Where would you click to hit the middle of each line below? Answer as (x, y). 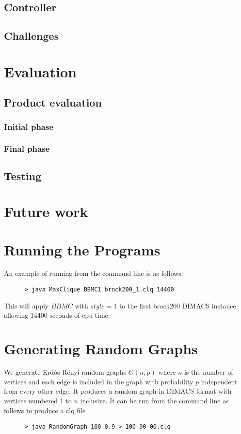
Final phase (27, 149)
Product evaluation (53, 102)
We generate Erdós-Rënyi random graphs (65, 372)
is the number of (209, 372)
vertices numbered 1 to (38, 400)
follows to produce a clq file (45, 410)
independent (219, 381)
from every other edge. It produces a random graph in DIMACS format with (118, 391)
